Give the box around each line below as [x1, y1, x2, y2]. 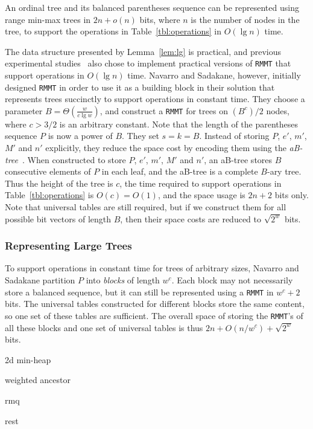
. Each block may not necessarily [171, 274, 293, 286]
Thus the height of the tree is [5, 176, 113, 189]
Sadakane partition [5, 274, 75, 286]
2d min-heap [5, 353, 51, 366]
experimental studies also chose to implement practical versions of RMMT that [5, 57, 291, 69]
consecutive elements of [5, 165, 91, 178]
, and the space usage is [157, 189, 245, 201]
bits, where [139, 13, 180, 25]
